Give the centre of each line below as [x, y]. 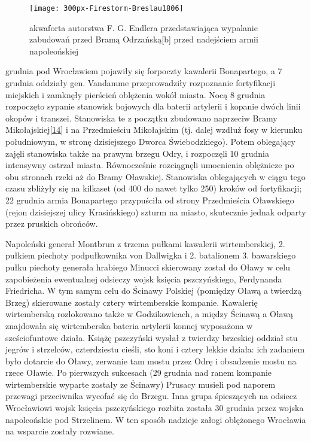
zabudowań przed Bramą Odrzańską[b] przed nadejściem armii [144, 39]
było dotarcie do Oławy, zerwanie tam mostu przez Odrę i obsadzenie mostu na [151, 361]
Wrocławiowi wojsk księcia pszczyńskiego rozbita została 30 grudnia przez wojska [155, 408]
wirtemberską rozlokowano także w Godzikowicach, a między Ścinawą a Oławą [149, 314]
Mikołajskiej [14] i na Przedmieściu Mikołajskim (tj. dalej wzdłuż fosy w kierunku [154, 130]
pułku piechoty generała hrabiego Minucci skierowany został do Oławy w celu [148, 267]
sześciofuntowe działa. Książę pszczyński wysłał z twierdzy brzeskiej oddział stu [152, 337]
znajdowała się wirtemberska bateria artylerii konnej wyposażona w [129, 325]
